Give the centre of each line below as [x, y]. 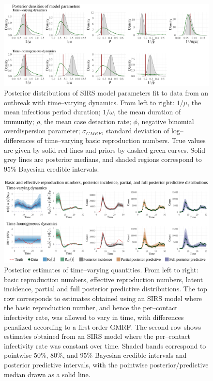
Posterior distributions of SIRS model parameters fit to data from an [106, 92]
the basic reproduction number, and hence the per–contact [91, 308]
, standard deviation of [135, 131]
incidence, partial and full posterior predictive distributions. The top [106, 289]
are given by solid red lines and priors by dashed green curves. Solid [105, 150]
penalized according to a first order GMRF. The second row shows [103, 326]
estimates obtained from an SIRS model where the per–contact [97, 336]
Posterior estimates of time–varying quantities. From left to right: [101, 270]
